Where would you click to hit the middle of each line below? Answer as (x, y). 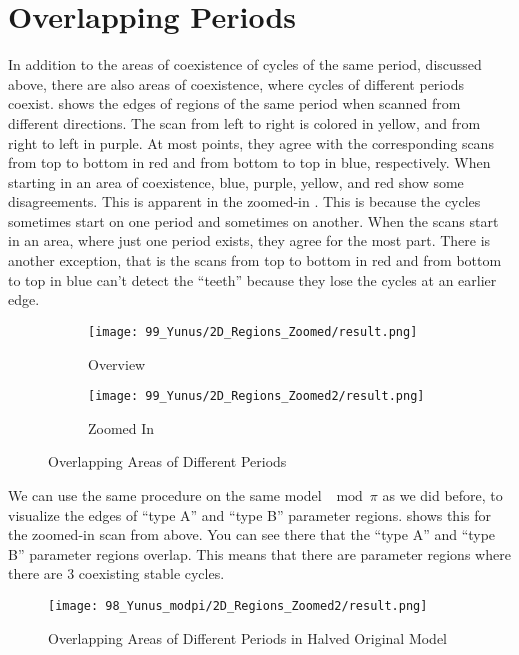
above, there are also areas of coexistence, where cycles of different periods (236, 83)
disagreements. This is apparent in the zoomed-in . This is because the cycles (244, 201)
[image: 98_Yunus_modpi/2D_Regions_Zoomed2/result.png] (238, 605)
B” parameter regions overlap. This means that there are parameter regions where (259, 553)
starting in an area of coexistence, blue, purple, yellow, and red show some (236, 181)
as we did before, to (442, 494)
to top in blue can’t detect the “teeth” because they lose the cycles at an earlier (252, 279)
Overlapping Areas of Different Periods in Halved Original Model (247, 637)
